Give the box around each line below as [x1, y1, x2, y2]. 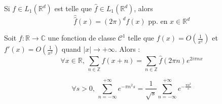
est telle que [54, 3, 92, 13]
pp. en [148, 18, 168, 26]
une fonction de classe [48, 32, 116, 43]
